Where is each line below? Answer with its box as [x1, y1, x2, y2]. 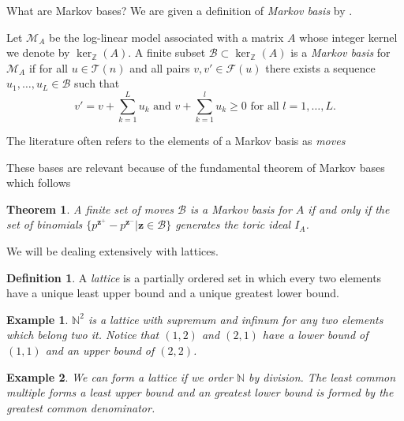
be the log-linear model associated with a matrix [48, 28, 284, 45]
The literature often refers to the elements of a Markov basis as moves [6, 132, 346, 149]
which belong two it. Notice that [6, 326, 159, 343]
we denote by [6, 44, 70, 61]
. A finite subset [128, 44, 206, 61]
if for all [28, 59, 68, 76]
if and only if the [308, 200, 390, 217]
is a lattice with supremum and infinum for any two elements [88, 311, 383, 327]
